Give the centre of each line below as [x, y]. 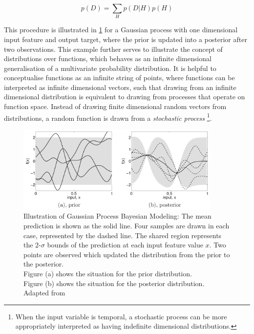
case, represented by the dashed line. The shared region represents [123, 235]
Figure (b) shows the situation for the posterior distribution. [114, 283]
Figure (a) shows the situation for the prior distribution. [108, 273]
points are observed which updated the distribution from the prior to [127, 254]
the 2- [32, 245]
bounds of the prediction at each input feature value [125, 245]
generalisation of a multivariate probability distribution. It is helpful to [110, 68]
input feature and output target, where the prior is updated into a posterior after [126, 39]
